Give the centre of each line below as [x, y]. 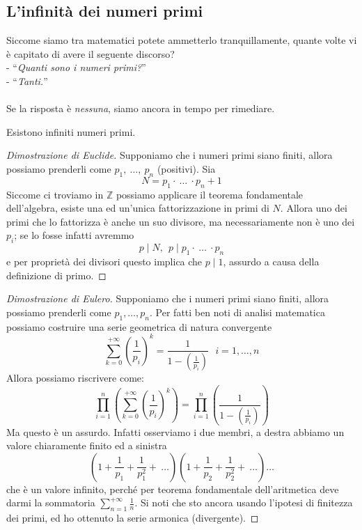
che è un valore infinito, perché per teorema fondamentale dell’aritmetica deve [173, 489]
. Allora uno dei [314, 208]
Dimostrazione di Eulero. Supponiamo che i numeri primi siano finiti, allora [168, 298]
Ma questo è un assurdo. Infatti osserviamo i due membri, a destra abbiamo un [175, 431]
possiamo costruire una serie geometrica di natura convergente [139, 326]
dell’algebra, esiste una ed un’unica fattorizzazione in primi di [138, 208]
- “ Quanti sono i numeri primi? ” [76, 67]
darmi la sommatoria [51, 502]
